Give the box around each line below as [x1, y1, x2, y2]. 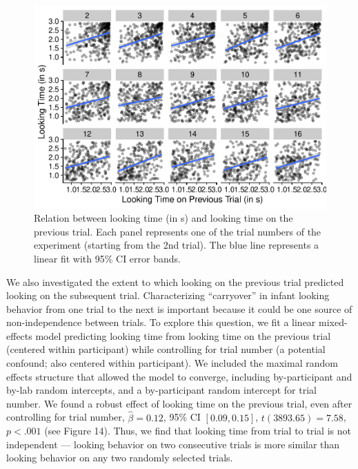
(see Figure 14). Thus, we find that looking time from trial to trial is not [44, 423, 351, 438]
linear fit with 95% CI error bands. [34, 251, 181, 265]
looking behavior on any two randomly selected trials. [6, 450, 233, 465]
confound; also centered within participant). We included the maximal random [6, 356, 338, 370]
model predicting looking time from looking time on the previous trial [35, 328, 331, 343]
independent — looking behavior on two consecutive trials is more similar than [6, 437, 340, 451]
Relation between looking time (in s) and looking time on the [34, 211, 293, 225]
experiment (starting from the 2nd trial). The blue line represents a [34, 238, 319, 252]
